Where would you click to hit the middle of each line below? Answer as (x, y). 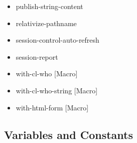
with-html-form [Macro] (52, 107)
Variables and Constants (69, 134)
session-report (37, 56)
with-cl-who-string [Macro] (57, 90)
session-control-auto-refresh (57, 40)
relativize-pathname (46, 23)
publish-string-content (49, 6)
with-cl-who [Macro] (47, 74)
